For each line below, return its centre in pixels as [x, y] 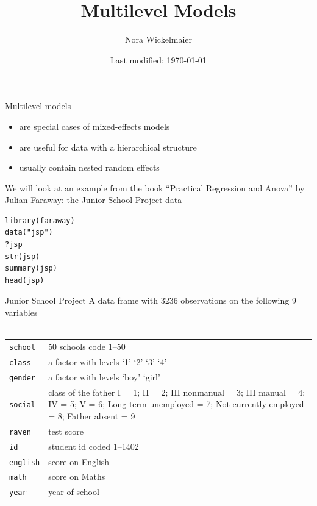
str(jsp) [23, 256]
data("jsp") [29, 233]
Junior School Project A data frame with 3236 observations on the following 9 [151, 300]
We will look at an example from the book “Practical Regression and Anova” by [155, 187]
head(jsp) [25, 280]
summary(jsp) [31, 269]
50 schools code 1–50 [87, 346]
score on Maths [77, 476]
